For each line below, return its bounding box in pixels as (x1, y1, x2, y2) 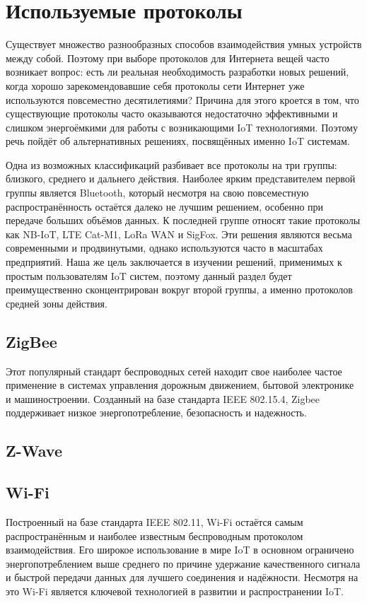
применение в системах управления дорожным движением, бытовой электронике (6, 377, 354, 392)
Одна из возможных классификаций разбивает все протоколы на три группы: (6, 157, 337, 172)
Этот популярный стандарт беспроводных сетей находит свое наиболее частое (6, 363, 342, 378)
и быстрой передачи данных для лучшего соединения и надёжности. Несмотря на (6, 570, 359, 585)
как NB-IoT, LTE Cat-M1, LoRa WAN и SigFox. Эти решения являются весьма (6, 226, 352, 241)
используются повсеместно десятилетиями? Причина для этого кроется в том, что (6, 92, 359, 107)
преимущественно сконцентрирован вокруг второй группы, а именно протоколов (6, 282, 353, 297)
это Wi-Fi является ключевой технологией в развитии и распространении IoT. (6, 583, 344, 598)
